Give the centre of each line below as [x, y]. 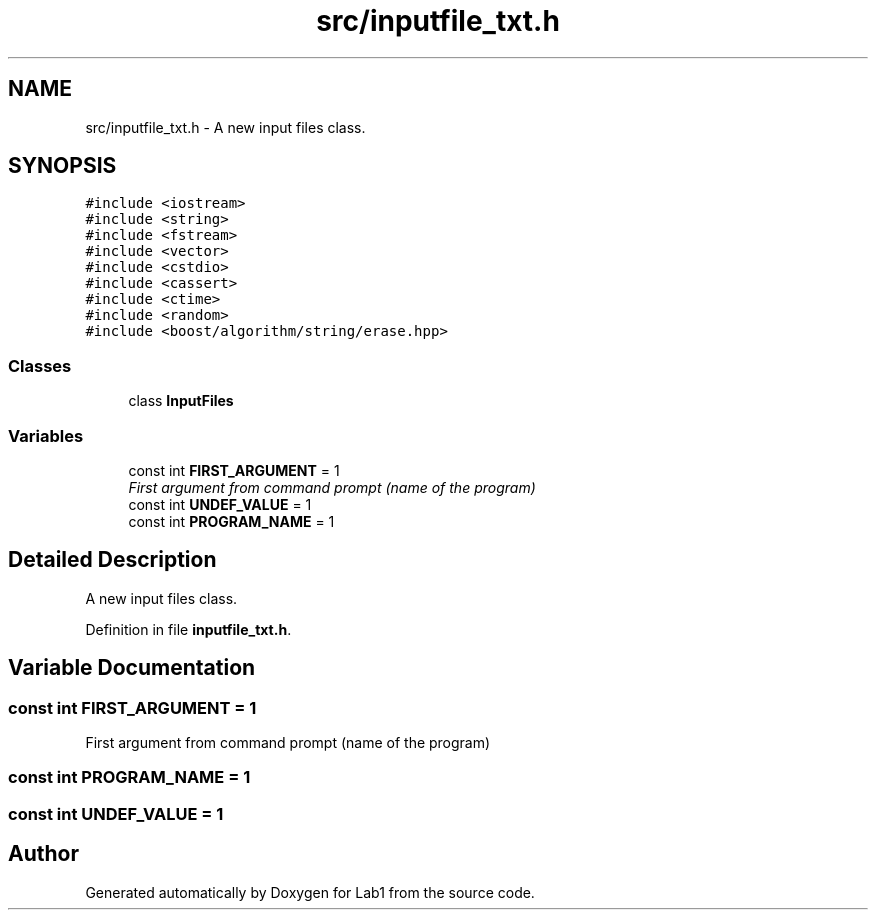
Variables [46, 435]
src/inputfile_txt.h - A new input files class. [225, 127]
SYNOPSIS [62, 166]
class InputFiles [181, 401]
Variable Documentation [132, 668]
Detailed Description [112, 560]
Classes [40, 365]
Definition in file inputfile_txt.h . [188, 629]
